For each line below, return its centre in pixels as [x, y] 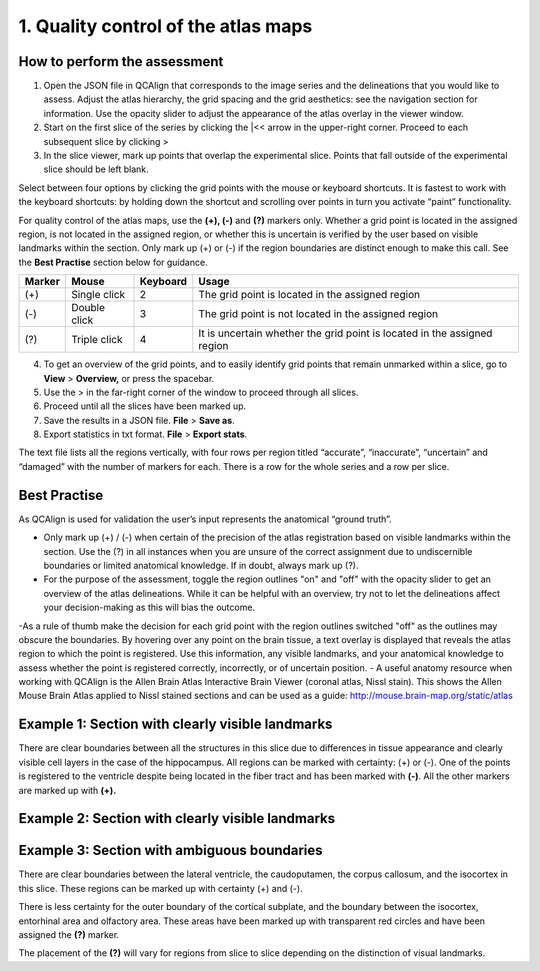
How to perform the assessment [121, 61]
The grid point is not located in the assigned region [318, 314]
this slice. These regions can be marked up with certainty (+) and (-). [161, 888]
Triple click [97, 340]
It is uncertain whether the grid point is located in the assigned [345, 333]
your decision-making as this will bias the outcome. [149, 607]
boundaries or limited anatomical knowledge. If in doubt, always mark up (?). [201, 565]
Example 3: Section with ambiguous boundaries [171, 850]
